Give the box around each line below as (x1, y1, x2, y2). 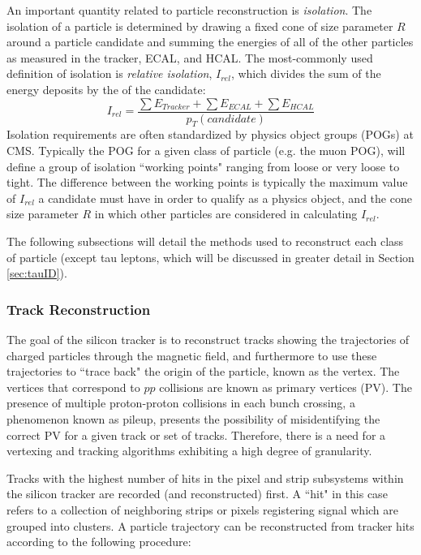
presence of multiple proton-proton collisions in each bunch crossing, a (6, 394, 355, 411)
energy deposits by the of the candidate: (6, 80, 206, 97)
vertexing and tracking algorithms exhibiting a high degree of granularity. (6, 442, 372, 459)
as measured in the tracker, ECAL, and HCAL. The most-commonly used (6, 49, 373, 66)
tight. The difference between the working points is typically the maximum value (6, 174, 408, 191)
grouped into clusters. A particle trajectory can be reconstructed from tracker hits (6, 517, 415, 534)
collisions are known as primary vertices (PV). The (159, 378, 412, 395)
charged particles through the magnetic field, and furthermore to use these (6, 346, 377, 364)
